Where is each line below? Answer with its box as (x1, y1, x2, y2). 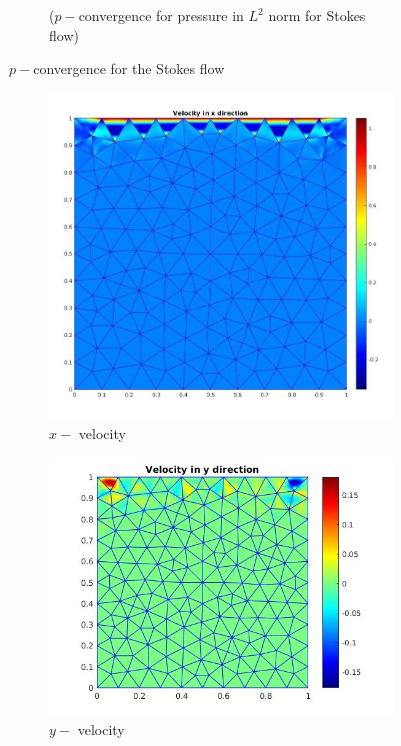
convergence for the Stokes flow (33, 58, 225, 79)
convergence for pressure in (78, 5, 244, 25)
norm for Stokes (268, 5, 366, 25)
